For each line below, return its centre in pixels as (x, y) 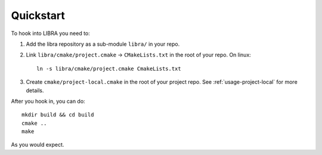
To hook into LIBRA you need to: (51, 33)
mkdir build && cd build (58, 115)
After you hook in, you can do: (48, 101)
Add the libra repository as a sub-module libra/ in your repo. (103, 44)
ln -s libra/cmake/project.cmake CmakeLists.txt (109, 69)
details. (35, 90)
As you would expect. (38, 145)
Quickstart (38, 15)
